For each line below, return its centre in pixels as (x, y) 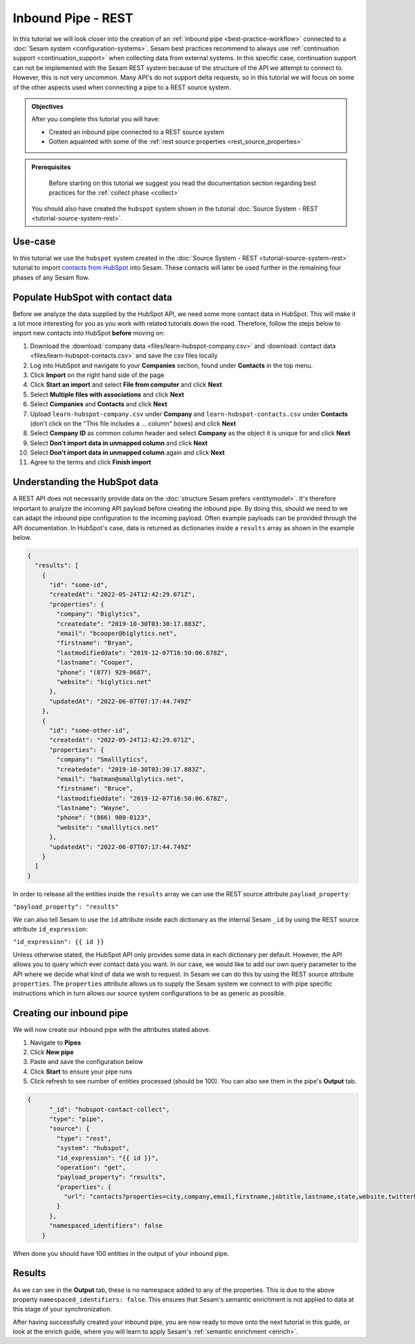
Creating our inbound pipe (71, 1013)
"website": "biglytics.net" (104, 682)
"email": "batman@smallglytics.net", (120, 779)
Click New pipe (52, 1052)
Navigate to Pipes (56, 1042)
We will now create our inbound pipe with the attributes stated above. (112, 1030)
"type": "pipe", (77, 1119)
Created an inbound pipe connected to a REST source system (137, 132)
